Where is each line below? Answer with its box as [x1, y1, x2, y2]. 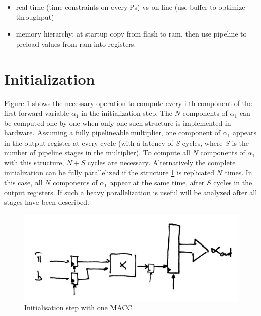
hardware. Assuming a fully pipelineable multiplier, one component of [4, 127, 220, 138]
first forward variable [4, 108, 69, 118]
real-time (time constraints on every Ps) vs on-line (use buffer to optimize [16, 2, 245, 12]
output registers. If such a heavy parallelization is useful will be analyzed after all [4, 187, 257, 197]
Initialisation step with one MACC [24, 302, 132, 313]
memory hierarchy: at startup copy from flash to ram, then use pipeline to [16, 28, 247, 39]
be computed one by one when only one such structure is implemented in [4, 117, 231, 128]
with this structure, [4, 157, 64, 168]
